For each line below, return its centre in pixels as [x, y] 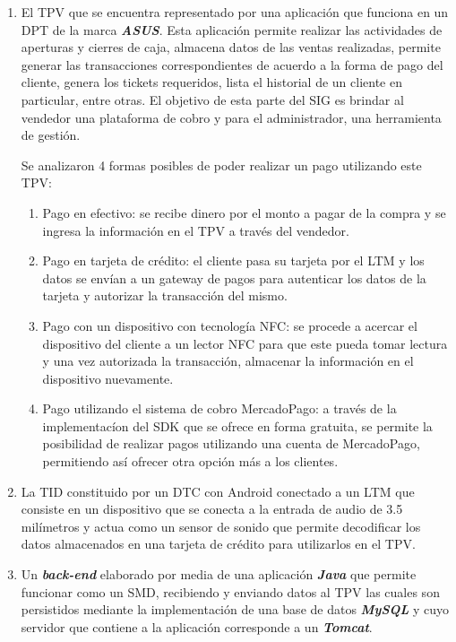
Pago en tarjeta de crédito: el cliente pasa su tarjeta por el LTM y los [233, 260]
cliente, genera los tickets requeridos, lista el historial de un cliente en [211, 82]
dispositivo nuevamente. [108, 378]
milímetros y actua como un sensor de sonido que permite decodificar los [221, 526]
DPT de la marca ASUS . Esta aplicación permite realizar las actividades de [232, 29]
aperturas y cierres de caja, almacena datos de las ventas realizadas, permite [231, 47]
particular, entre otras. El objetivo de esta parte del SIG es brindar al [212, 99]
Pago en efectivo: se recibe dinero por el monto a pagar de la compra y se [244, 212]
